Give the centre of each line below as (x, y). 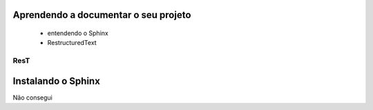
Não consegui (33, 98)
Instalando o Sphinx (56, 81)
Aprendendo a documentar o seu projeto (102, 15)
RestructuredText (72, 43)
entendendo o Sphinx (78, 33)
